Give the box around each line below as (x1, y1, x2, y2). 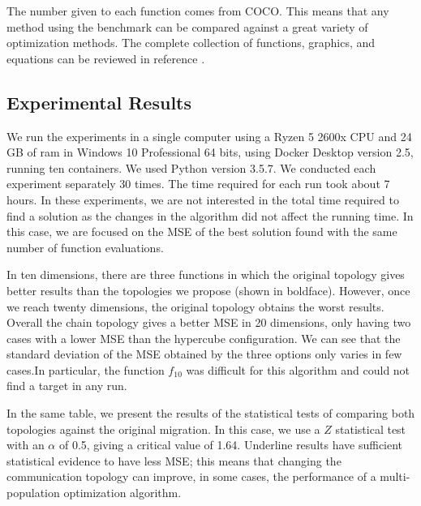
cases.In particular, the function (6, 361, 165, 378)
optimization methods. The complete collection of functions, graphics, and (6, 34, 376, 51)
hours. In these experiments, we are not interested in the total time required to (6, 191, 399, 208)
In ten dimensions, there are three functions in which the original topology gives (6, 266, 405, 283)
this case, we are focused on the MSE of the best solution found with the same (6, 223, 397, 240)
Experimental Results (6, 89, 191, 114)
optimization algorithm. (63, 484, 182, 501)
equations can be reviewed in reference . (6, 49, 205, 66)
